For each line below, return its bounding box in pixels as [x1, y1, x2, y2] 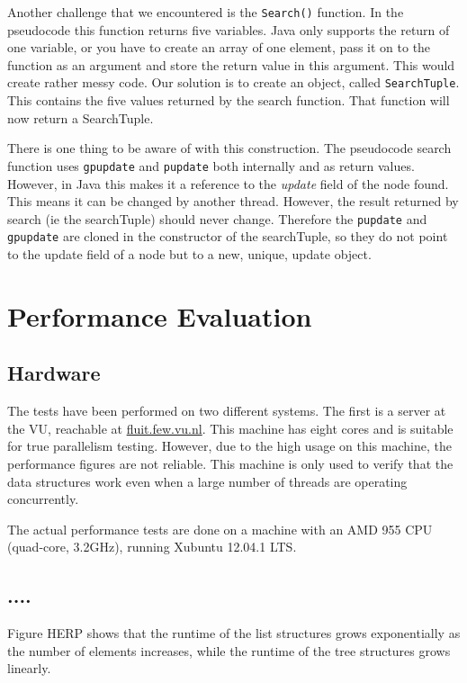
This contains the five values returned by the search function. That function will [7, 91, 450, 110]
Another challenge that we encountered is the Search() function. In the [7, 3, 404, 21]
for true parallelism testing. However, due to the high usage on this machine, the [7, 436, 452, 455]
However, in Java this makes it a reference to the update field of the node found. [7, 174, 449, 193]
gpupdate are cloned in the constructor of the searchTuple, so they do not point [7, 227, 448, 246]
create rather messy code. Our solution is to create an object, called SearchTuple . [7, 73, 460, 92]
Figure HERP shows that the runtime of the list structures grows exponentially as [7, 624, 461, 643]
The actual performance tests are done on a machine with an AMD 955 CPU [7, 519, 433, 538]
